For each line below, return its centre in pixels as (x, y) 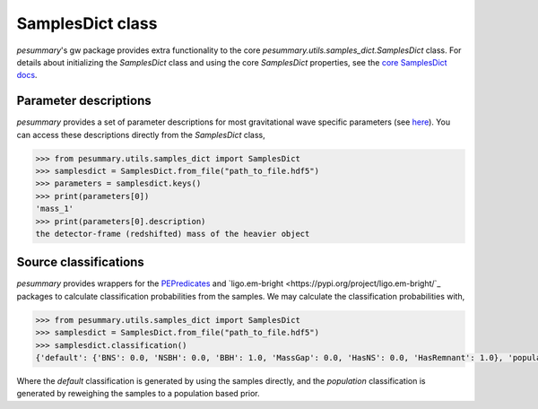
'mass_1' (55, 209)
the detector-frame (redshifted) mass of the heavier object (173, 234)
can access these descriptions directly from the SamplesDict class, (141, 135)
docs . (27, 75)
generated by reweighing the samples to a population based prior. (138, 394)
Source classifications (81, 262)
